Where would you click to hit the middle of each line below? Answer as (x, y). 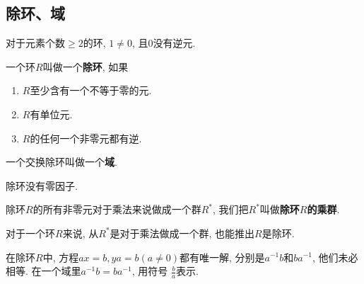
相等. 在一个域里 (43, 271)
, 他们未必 (335, 257)
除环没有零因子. (42, 185)
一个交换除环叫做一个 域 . (61, 162)
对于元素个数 (35, 43)
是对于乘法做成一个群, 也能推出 (182, 233)
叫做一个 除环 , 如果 (86, 66)
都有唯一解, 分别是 (222, 257)
